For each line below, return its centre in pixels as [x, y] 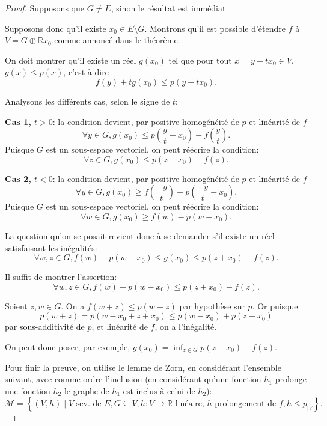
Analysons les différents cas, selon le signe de [87, 101]
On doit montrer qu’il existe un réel [71, 60]
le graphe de [87, 390]
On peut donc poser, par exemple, [68, 346]
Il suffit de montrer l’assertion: [61, 277]
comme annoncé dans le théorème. [117, 40]
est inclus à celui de [159, 390]
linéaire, [190, 404]
